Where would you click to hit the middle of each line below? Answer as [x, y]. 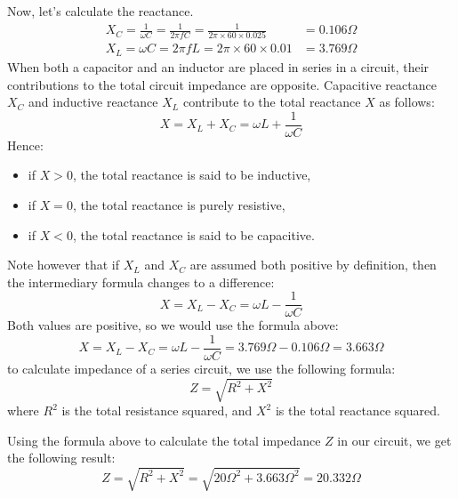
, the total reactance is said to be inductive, [192, 175]
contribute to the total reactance [272, 102]
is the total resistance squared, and [157, 410]
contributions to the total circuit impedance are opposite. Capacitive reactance [222, 84]
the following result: [61, 458]
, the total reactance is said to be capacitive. [193, 234]
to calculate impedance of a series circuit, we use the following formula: [201, 369]
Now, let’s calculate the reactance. [100, 11]
